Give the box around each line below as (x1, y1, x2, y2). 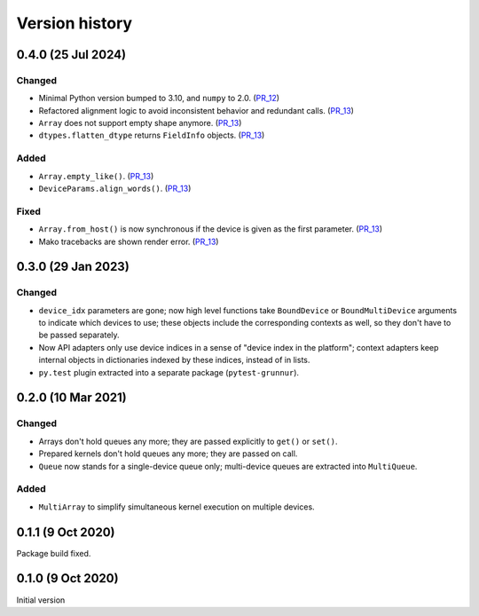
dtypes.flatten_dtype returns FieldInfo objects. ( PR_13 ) (38, 130, 265, 141)
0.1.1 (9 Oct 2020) (16, 525, 115, 540)
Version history (16, 13, 133, 33)
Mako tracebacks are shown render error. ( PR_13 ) (38, 236, 219, 247)
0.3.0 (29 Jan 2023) (16, 259, 130, 274)
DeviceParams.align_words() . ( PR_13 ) (38, 183, 192, 194)
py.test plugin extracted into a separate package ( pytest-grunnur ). (38, 367, 300, 377)
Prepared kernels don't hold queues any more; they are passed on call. (38, 448, 298, 459)
